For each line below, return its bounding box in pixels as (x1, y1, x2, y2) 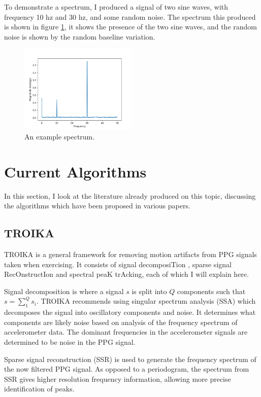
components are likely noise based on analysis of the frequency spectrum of (4, 316, 238, 327)
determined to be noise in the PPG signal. (4, 337, 136, 347)
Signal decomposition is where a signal (4, 285, 124, 296)
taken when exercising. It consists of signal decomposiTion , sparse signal (4, 259, 232, 269)
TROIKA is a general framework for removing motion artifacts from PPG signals (4, 249, 257, 260)
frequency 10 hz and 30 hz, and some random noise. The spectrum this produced (4, 11, 256, 22)
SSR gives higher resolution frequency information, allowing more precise (4, 373, 231, 384)
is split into (132, 285, 167, 296)
